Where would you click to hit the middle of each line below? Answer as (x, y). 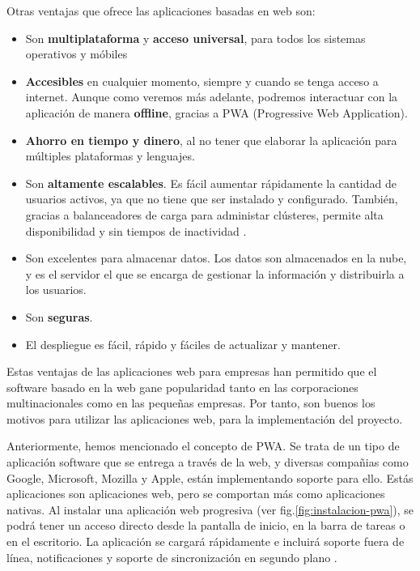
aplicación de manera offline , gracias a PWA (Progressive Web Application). (216, 112)
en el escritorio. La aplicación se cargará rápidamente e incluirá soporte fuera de (206, 541)
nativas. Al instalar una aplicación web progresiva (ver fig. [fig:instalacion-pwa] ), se (210, 509)
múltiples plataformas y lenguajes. (110, 156)
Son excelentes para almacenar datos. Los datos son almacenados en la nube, (216, 258)
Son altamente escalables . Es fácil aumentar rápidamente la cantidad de (211, 183)
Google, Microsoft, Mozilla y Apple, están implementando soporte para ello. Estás (210, 477)
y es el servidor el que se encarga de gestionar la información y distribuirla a (215, 273)
